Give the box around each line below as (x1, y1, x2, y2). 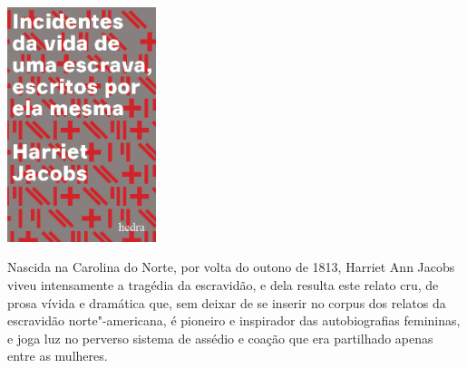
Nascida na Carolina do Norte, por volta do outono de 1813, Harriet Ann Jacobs (7, 257, 455, 276)
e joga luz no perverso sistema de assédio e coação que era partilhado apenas (7, 328, 433, 347)
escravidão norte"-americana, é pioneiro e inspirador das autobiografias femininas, (7, 311, 461, 330)
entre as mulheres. (7, 346, 108, 365)
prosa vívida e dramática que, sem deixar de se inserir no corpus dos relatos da (7, 293, 446, 312)
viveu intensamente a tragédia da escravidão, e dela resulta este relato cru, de (7, 276, 439, 295)
